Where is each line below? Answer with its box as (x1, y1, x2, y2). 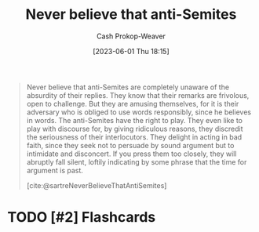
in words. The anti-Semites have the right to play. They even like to (26, 115, 243, 125)
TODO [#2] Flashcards (7, 208, 156, 227)
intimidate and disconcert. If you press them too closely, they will (26, 149, 237, 158)
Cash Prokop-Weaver (96, 31, 166, 41)
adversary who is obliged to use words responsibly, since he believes (26, 107, 252, 117)
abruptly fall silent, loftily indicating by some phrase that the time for (26, 157, 247, 166)
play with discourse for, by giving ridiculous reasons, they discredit (26, 124, 244, 133)
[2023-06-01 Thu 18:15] (93, 46, 170, 56)
